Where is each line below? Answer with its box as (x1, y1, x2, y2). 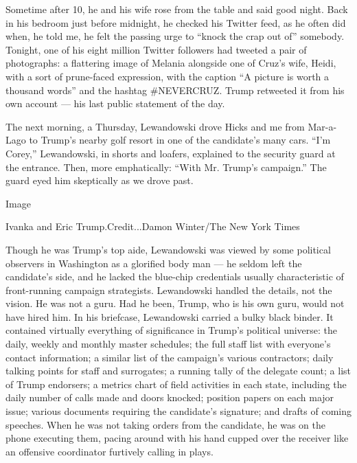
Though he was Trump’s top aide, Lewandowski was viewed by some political (5, 242, 331, 256)
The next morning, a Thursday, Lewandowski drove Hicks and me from (5, 119, 305, 133)
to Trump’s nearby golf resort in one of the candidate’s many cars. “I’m (29, 133, 331, 147)
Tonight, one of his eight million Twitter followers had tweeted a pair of (5, 42, 307, 56)
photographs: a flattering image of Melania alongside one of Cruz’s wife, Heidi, (5, 56, 336, 70)
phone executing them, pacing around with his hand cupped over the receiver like (5, 431, 349, 445)
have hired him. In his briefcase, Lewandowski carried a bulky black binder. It (5, 309, 334, 324)
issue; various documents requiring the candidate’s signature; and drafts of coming (5, 404, 352, 418)
